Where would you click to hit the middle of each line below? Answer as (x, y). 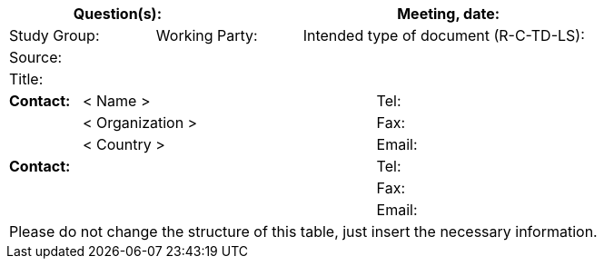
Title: (26, 79)
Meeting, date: (449, 14)
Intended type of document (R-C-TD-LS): (444, 35)
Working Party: (207, 35)
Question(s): (117, 14)
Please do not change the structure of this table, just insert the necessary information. (303, 232)
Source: (36, 57)
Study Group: (54, 35)
